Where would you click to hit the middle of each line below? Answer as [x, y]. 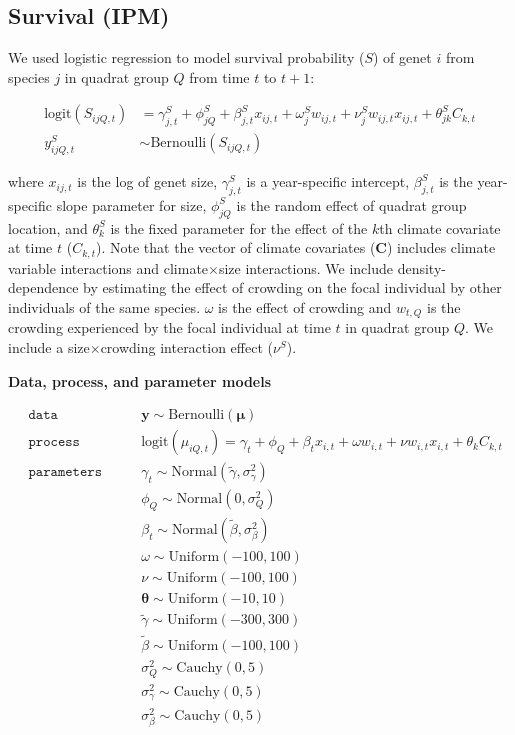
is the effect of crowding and [305, 306]
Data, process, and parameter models [140, 380]
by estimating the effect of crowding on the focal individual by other [292, 287]
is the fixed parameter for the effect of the [239, 227]
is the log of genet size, [147, 181]
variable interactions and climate [108, 267]
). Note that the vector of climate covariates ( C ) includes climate [296, 247]
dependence [43, 287]
